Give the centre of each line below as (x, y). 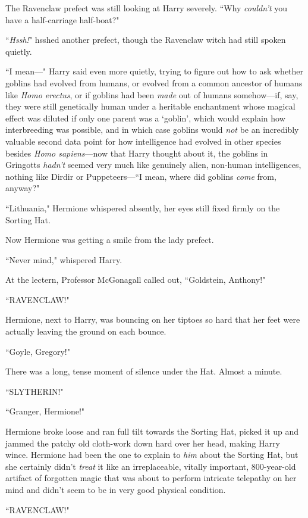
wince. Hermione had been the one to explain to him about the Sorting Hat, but (152, 455)
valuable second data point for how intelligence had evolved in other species (143, 141)
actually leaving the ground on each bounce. (86, 331)
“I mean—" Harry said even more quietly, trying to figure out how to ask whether (155, 71)
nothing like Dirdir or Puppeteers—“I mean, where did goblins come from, (141, 176)
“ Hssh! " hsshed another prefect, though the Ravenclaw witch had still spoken (146, 40)
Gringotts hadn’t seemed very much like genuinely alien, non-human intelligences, (153, 165)
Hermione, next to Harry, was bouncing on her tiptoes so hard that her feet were (153, 319)
